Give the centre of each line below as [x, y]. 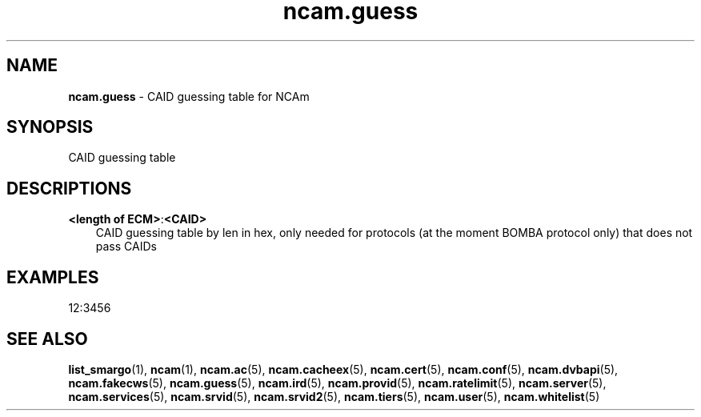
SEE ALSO [47, 339]
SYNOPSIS [50, 127]
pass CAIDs [126, 247]
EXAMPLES [53, 277]
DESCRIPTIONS [69, 188]
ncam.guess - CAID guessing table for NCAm [189, 96]
